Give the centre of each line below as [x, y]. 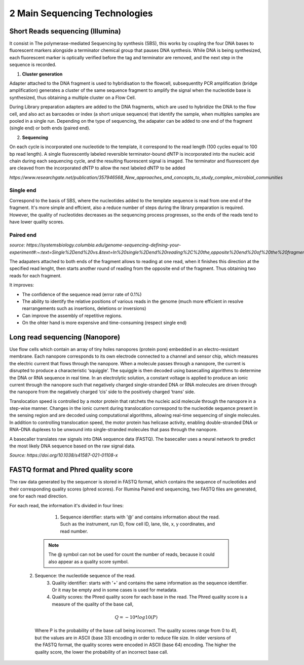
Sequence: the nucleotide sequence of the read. [85, 576]
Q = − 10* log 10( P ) [136, 617]
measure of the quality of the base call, [93, 604]
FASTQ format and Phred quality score [71, 470]
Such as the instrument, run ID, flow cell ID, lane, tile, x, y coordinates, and [138, 524]
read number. [74, 531]
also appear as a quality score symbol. [89, 562]
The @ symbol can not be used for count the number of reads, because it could [131, 554]
